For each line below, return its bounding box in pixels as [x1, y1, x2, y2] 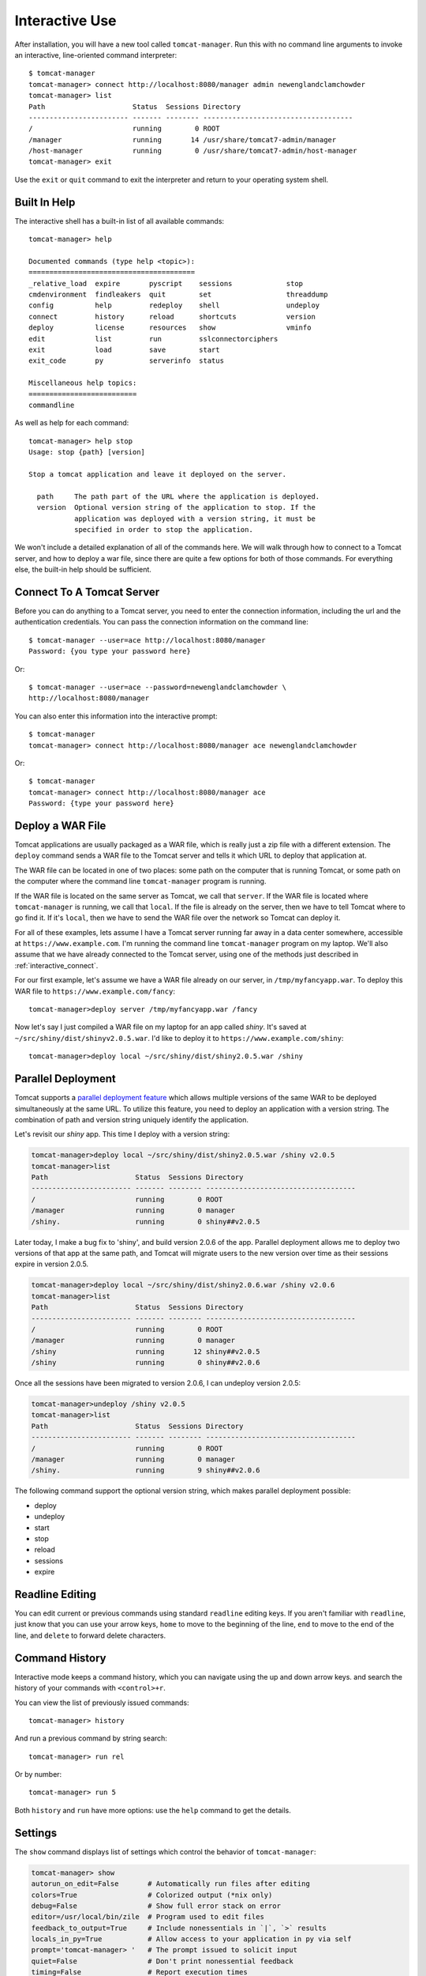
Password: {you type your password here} [28, 647, 191, 656]
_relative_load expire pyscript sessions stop [28, 279, 304, 288]
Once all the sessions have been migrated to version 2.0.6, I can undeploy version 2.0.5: [14, 1378, 301, 1388]
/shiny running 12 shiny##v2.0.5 [31, 1347, 260, 1356]
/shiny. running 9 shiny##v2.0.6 [31, 1466, 260, 1475]
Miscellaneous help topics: [28, 379, 137, 387]
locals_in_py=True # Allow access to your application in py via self [31, 1935, 352, 1944]
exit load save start [28, 345, 220, 355]
